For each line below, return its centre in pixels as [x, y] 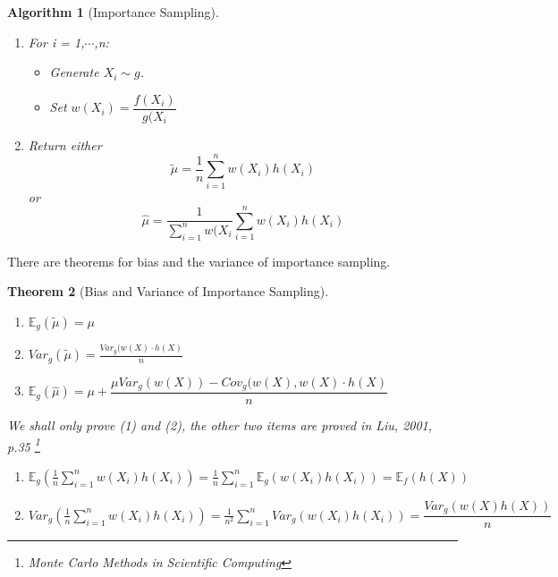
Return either [65, 144]
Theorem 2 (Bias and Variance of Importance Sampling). [168, 291]
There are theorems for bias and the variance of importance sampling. [199, 261]
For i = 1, [56, 42]
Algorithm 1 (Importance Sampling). [113, 12]
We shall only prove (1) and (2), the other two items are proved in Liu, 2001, [220, 424]
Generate [74, 72]
